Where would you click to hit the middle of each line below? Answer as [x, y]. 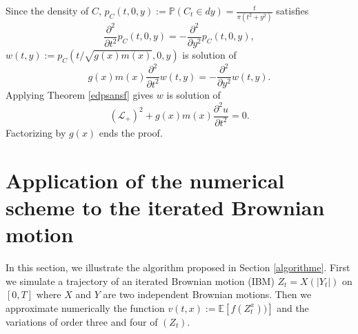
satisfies [292, 10]
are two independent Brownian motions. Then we [207, 294]
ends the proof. [131, 132]
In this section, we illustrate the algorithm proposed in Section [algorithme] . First [178, 267]
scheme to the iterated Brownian [165, 207]
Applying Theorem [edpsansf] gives [80, 95]
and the [293, 307]
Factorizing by [36, 132]
